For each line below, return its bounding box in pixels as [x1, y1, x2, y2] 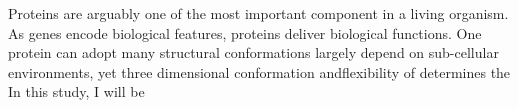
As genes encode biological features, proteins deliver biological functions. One [8, 22, 482, 43]
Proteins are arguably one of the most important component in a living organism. [8, 3, 509, 23]
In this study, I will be [8, 81, 145, 102]
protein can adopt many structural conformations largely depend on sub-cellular [8, 42, 499, 63]
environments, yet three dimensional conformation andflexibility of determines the [8, 61, 511, 82]
